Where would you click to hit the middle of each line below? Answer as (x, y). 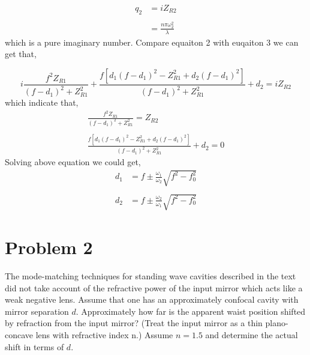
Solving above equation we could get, (73, 162)
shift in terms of (34, 346)
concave (19, 335)
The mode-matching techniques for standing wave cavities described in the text (151, 276)
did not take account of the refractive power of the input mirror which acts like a (154, 287)
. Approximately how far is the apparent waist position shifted (191, 311)
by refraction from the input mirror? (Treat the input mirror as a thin (134, 323)
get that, (21, 54)
